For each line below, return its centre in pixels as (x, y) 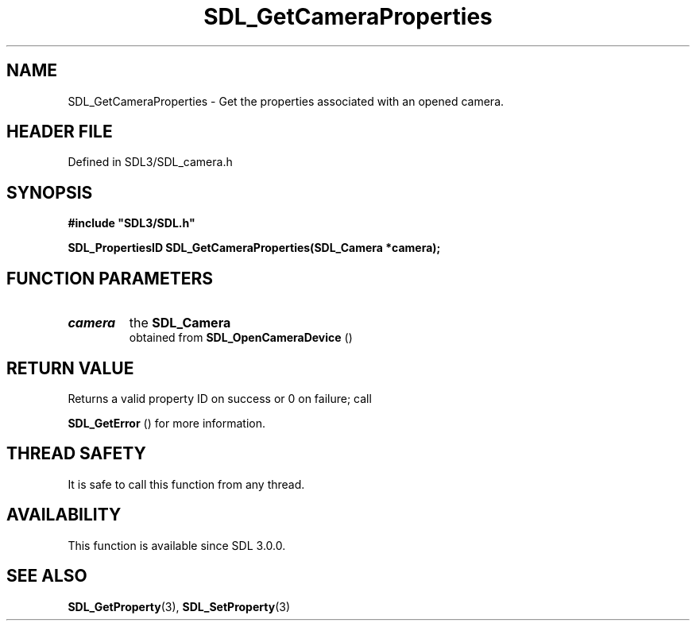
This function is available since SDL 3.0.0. (177, 545)
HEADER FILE (60, 132)
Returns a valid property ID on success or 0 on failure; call (220, 398)
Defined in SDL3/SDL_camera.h (150, 162)
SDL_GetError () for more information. (167, 423)
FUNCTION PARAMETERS (110, 278)
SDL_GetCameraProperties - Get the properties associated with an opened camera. (286, 101)
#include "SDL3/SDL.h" (131, 223)
